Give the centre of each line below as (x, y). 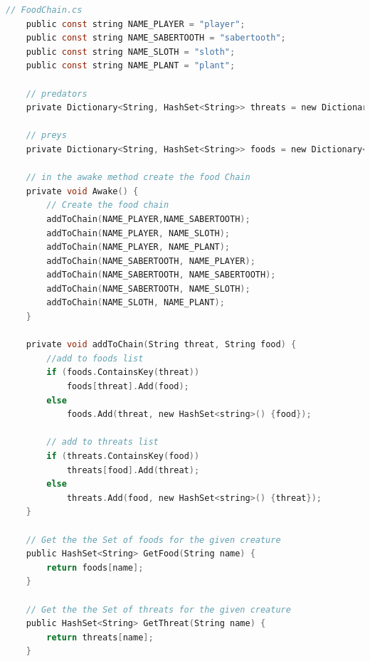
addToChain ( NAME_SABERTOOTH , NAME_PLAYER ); (151, 261)
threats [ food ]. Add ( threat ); (133, 470)
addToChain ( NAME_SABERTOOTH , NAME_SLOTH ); (148, 289)
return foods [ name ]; (95, 567)
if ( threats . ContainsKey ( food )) (123, 456)
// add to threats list (102, 442)
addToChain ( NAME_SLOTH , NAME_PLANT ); (136, 303)
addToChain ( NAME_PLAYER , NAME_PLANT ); (138, 247)
